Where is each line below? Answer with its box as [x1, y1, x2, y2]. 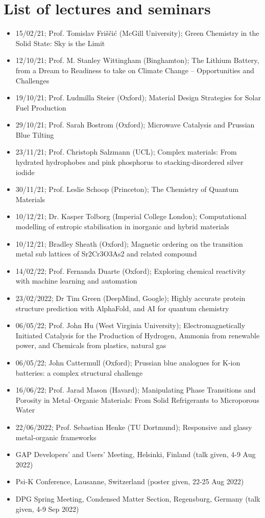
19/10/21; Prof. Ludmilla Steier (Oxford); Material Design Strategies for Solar [15, 92, 261, 103]
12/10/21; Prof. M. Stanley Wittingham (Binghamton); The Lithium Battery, [15, 55, 259, 66]
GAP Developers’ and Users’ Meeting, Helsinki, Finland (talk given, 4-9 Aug [15, 449, 256, 460]
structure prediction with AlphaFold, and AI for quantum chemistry [15, 303, 229, 313]
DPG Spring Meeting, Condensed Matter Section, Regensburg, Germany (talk [15, 493, 260, 504]
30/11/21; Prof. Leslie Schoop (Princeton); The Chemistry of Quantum [15, 184, 239, 195]
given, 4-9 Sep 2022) [15, 503, 79, 514]
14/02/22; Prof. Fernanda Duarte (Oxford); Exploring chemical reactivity [15, 265, 246, 276]
